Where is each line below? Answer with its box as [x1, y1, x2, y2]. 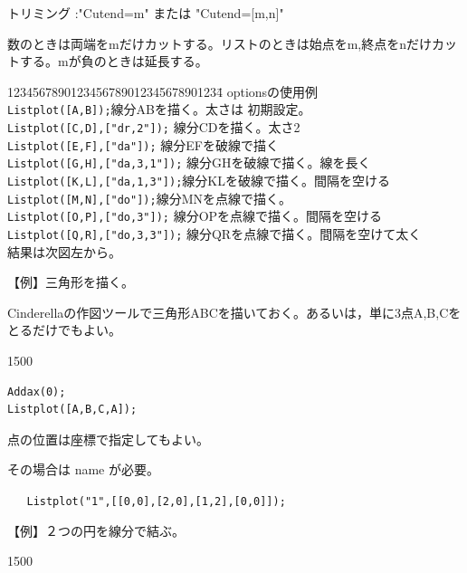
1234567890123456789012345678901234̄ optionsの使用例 [7, 81, 319, 100]
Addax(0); [7, 385, 66, 398]
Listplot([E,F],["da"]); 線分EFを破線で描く [7, 135, 279, 154]
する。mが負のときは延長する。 [19, 52, 208, 71]
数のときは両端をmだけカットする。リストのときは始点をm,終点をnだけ [7, 33, 432, 53]
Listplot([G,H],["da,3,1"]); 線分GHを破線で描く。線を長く [7, 153, 371, 172]
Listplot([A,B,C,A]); [7, 403, 138, 416]
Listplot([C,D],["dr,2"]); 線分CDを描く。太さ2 [7, 118, 300, 137]
